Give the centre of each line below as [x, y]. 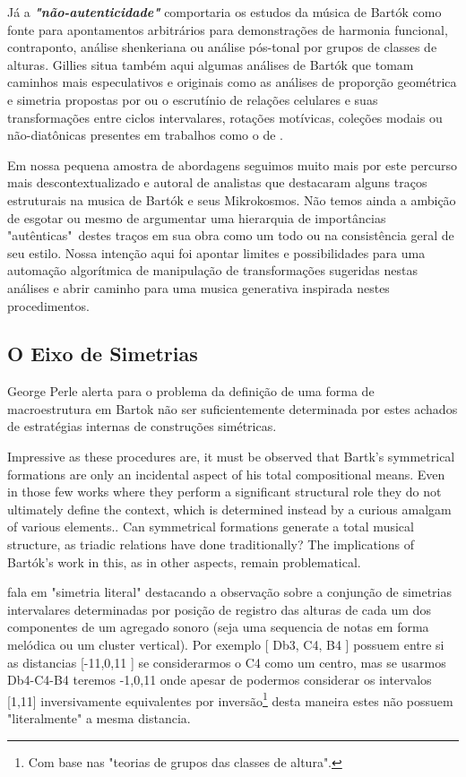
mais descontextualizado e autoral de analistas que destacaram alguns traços [217, 182]
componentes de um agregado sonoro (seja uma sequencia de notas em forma [218, 627]
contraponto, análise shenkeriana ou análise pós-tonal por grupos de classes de [222, 47]
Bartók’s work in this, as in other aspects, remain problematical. [184, 561]
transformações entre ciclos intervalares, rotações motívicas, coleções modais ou [225, 117]
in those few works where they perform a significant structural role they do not [224, 492]
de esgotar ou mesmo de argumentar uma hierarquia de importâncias [197, 217]
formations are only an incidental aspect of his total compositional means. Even [226, 474]
